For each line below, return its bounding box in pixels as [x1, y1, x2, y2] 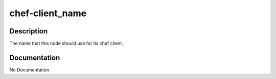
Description [9, 27, 48, 35]
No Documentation [9, 66, 50, 73]
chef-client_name [9, 8, 87, 19]
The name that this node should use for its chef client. [9, 41, 123, 47]
